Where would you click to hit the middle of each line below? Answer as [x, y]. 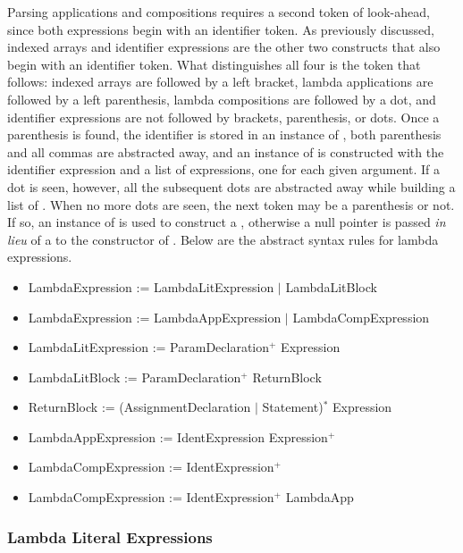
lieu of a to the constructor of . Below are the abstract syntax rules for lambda [223, 239]
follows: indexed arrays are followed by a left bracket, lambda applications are [220, 82]
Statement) [293, 407]
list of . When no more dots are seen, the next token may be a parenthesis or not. [231, 204]
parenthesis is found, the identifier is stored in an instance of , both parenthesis [224, 134]
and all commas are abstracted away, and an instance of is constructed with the [226, 151]
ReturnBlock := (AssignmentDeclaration [139, 407]
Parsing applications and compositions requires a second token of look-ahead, [219, 12]
